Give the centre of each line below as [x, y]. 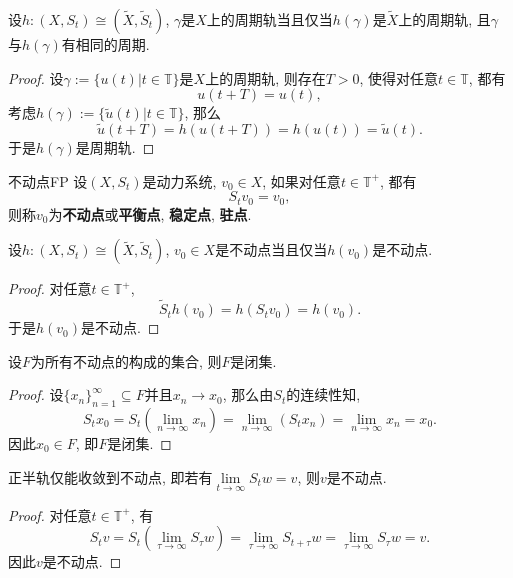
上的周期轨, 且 [444, 19]
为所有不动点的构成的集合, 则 [126, 360]
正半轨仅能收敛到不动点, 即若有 [110, 476]
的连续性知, [323, 394]
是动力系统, [179, 180]
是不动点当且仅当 [271, 249]
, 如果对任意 [301, 180]
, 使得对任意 [399, 77]
